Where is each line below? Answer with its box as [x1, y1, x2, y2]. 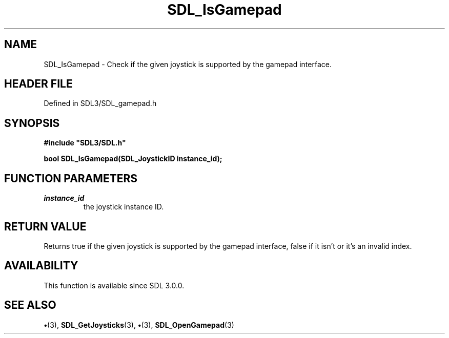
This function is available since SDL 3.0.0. [44, 281, 185, 290]
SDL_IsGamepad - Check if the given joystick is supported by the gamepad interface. [44, 59, 332, 69]
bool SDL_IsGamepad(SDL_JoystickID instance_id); [44, 154, 222, 163]
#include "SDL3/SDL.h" [44, 138, 126, 147]
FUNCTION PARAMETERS [4, 172, 137, 185]
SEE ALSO [4, 299, 56, 312]
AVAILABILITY [4, 259, 78, 272]
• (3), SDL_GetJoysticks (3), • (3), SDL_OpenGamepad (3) [44, 320, 234, 329]
